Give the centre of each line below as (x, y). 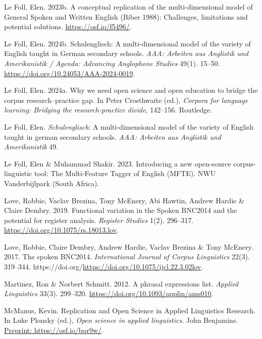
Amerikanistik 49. (31, 147)
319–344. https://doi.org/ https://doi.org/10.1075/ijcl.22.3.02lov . (104, 267)
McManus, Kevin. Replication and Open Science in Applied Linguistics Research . (130, 310)
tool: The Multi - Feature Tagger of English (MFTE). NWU (125, 173)
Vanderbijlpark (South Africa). (52, 183)
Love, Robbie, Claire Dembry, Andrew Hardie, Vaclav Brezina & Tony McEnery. (129, 246)
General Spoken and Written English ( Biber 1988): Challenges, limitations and (126, 16)
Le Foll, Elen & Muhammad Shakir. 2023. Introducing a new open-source (118, 163)
